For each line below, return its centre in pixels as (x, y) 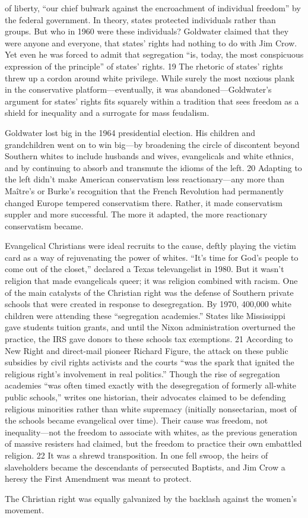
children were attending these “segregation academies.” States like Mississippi (145, 315)
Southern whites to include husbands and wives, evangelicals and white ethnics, (149, 156)
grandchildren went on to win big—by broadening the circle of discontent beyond (152, 144)
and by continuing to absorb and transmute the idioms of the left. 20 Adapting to (153, 167)
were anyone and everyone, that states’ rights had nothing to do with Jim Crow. (151, 42)
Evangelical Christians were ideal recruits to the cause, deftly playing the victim (151, 246)
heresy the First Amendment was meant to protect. (98, 478)
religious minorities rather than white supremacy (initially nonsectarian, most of (151, 408)
